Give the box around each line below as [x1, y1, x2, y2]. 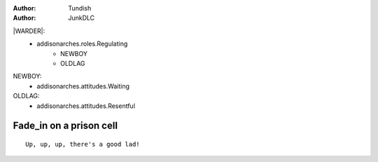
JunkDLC [68, 14, 95, 22]
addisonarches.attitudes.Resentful [36, 102, 136, 110]
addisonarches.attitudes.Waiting [36, 81, 129, 90]
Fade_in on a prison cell [13, 120, 118, 132]
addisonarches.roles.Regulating [36, 39, 128, 48]
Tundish [68, 4, 92, 12]
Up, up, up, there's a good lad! [25, 140, 140, 148]
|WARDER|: [13, 27, 45, 35]
